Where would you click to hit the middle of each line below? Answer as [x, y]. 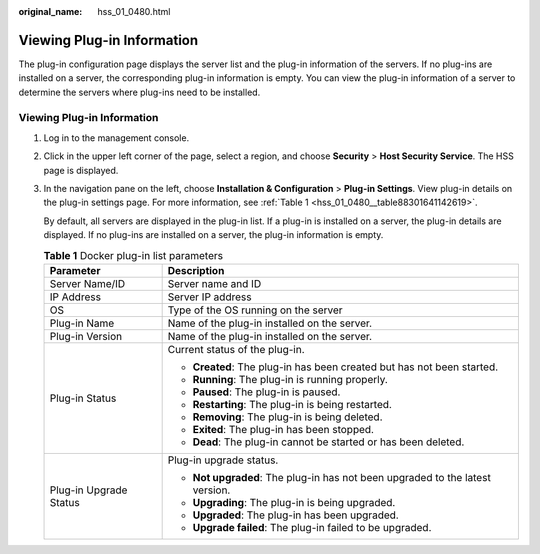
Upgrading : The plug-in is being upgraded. [294, 502]
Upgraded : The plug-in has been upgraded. [295, 515]
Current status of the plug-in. [236, 349]
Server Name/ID [87, 283]
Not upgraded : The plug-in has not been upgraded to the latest [342, 477]
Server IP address [209, 297]
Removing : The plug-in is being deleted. [287, 417]
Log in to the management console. [116, 137]
